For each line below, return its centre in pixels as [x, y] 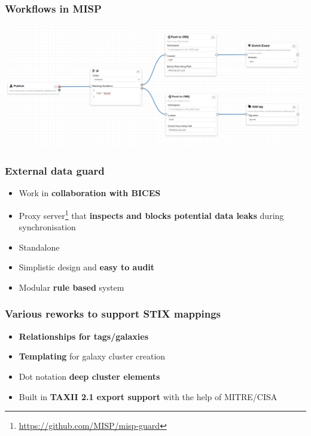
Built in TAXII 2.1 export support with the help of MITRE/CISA [148, 396]
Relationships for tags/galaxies [84, 336]
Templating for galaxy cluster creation [92, 356]
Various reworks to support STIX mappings [113, 314]
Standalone [39, 247]
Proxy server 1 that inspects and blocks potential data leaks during [151, 214]
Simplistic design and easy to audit [87, 267]
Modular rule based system [71, 287]
